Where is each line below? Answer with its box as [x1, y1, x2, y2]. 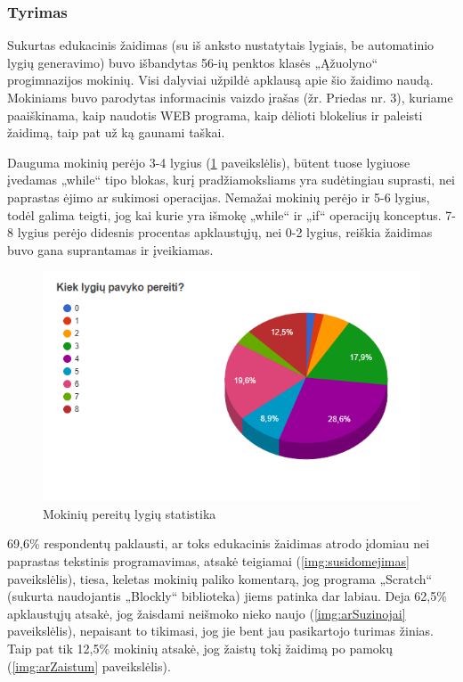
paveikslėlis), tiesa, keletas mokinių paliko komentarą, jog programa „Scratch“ [7, 569, 433, 588]
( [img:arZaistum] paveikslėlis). [7, 656, 171, 675]
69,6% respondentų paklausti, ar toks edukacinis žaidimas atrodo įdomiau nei [7, 534, 430, 553]
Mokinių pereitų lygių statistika [43, 504, 216, 522]
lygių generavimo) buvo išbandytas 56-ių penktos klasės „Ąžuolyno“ [7, 53, 378, 71]
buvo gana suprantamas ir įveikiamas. [7, 240, 214, 259]
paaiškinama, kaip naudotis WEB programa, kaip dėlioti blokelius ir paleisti [7, 105, 423, 124]
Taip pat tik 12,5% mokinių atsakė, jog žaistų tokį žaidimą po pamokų [7, 638, 394, 657]
